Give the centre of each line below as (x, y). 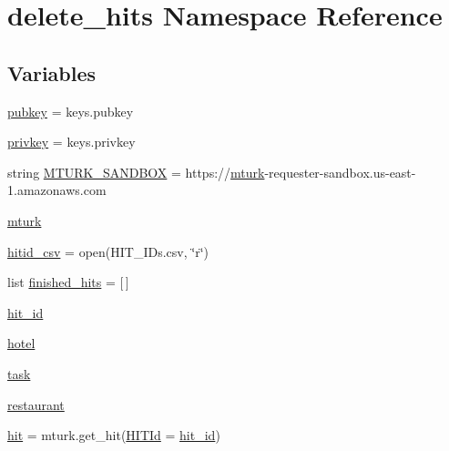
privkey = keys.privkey (71, 142)
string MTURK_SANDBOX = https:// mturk (136, 172)
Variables (52, 72)
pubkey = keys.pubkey (71, 111)
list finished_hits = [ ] (68, 282)
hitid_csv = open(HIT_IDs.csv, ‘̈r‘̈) (108, 251)
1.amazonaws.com (57, 190)
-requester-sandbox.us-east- (340, 172)
